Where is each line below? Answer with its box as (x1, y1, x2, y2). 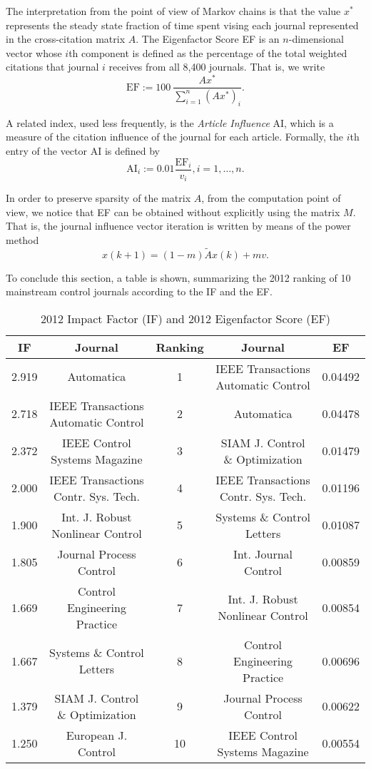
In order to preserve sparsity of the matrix (6, 190, 191, 205)
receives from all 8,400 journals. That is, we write (108, 59, 325, 74)
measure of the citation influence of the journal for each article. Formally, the (6, 129, 343, 144)
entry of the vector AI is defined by (6, 143, 160, 158)
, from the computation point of (201, 190, 341, 205)
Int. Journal (233, 545, 293, 562)
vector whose (6, 45, 62, 60)
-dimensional (288, 31, 344, 46)
